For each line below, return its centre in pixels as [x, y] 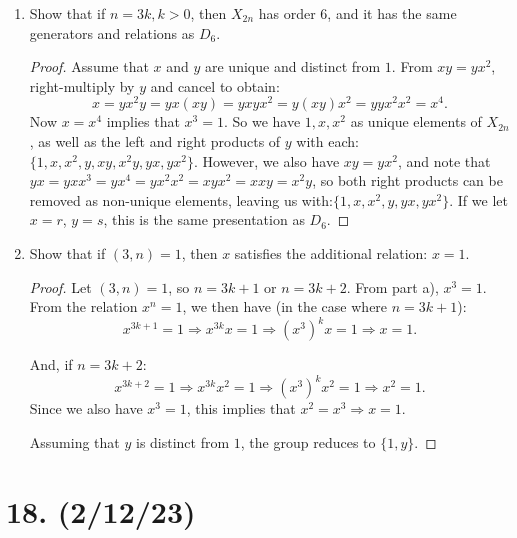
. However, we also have [266, 160]
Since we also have [86, 408]
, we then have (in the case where [285, 306]
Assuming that [74, 441]
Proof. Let [60, 286]
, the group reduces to [308, 441]
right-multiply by [82, 85]
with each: [327, 141]
